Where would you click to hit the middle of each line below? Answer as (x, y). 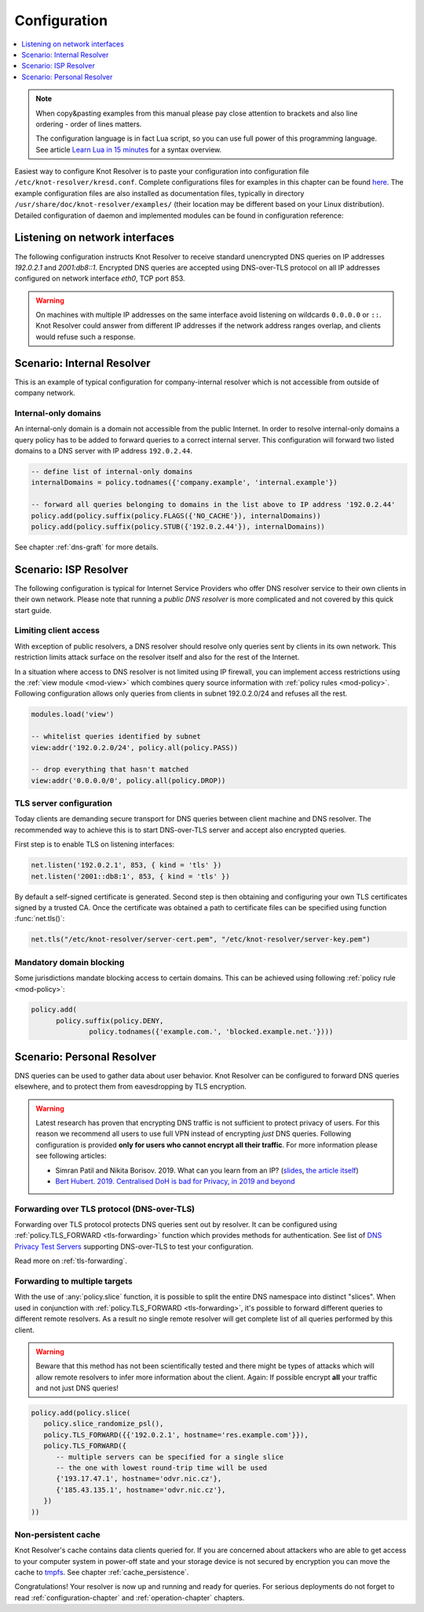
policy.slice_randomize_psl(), (104, 1424)
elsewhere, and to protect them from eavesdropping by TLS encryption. (130, 1087)
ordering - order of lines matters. (89, 124)
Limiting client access (57, 630)
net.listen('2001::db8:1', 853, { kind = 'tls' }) (131, 876)
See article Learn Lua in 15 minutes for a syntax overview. (129, 149)
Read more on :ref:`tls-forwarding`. (71, 1261)
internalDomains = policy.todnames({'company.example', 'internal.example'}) (184, 483)
